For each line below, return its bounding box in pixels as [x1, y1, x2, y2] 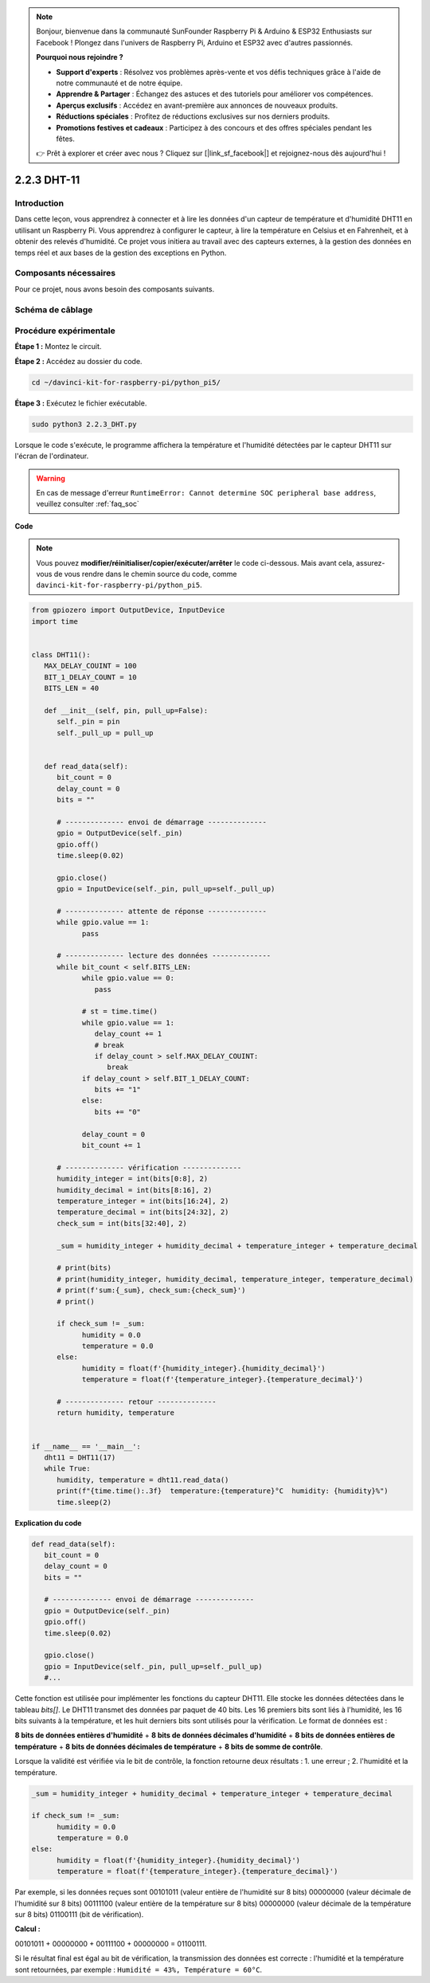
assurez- [355, 558, 385, 567]
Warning [36, 473, 65, 483]
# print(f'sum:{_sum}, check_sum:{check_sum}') [57, 1286, 246, 1295]
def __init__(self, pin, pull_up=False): [44, 706, 209, 715]
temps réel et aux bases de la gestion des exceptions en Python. [14, 248, 227, 257]
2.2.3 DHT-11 [14, 174, 80, 187]
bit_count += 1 [81, 1141, 141, 1150]
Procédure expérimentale [14, 325, 115, 336]
